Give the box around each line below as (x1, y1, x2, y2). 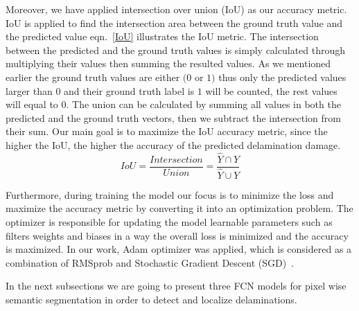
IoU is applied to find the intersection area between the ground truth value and (6, 15, 343, 30)
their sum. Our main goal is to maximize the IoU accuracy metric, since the (6, 124, 328, 139)
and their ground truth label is (64, 83, 195, 98)
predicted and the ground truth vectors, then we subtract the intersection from (6, 110, 341, 125)
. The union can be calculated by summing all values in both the (66, 97, 341, 112)
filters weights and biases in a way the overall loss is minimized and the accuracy (6, 228, 349, 242)
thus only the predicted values (218, 69, 347, 84)
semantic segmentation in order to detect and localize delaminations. (6, 292, 297, 307)
